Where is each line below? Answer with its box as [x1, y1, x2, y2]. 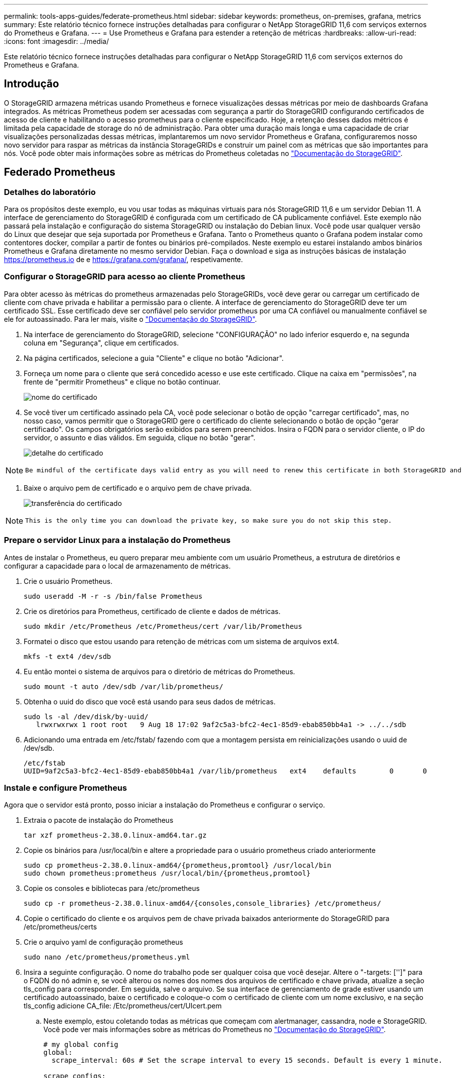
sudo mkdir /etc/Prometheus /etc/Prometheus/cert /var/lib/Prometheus [24, 622, 302, 630]
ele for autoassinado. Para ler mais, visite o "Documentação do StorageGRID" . [4, 314, 257, 323]
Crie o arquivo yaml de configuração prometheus [24, 938, 183, 947]
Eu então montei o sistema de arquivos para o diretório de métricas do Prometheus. [24, 667, 295, 676]
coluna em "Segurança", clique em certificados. [24, 338, 179, 347]
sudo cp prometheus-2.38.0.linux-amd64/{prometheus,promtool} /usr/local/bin [24, 861, 331, 870]
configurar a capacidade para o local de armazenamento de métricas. [4, 561, 231, 570]
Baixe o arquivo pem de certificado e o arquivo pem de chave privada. [24, 483, 252, 492]
